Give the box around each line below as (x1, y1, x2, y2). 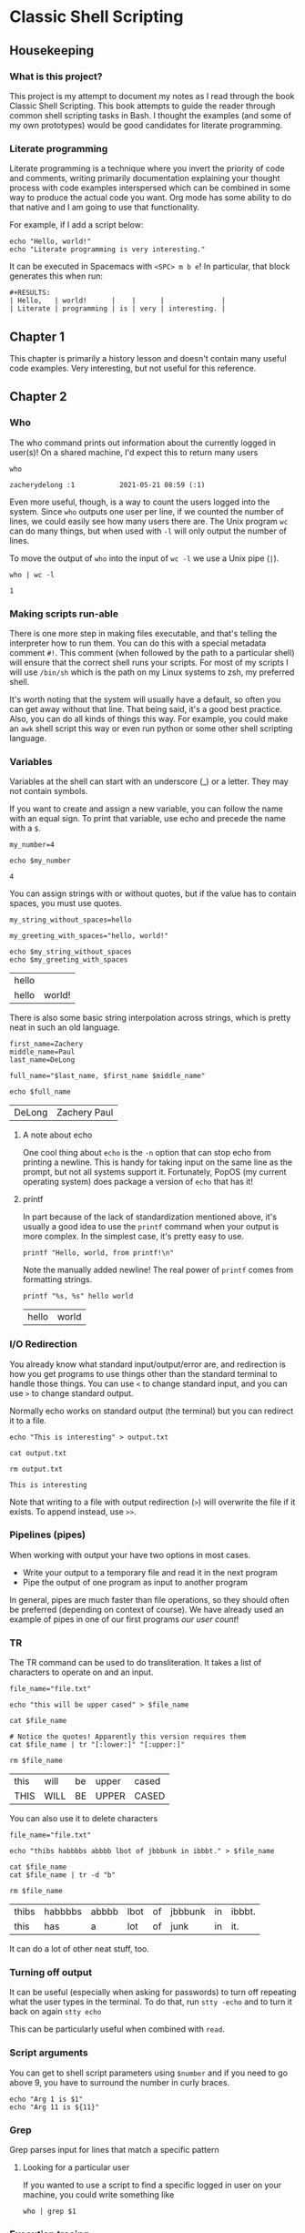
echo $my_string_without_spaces (9, 947, 132, 957)
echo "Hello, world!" (9, 237, 92, 247)
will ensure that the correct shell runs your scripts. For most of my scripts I (9, 657, 289, 668)
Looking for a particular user (22, 2162, 130, 2173)
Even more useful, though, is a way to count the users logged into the (9, 496, 270, 507)
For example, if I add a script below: (9, 219, 144, 230)
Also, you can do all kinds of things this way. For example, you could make (9, 713, 289, 724)
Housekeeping (9, 43, 94, 58)
